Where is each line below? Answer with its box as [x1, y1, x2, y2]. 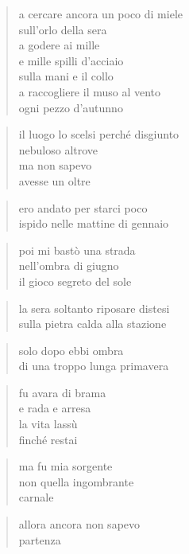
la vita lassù [18, 416, 78, 432]
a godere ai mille [18, 37, 100, 53]
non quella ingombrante [18, 473, 134, 490]
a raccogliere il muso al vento [18, 83, 161, 99]
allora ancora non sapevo [18, 516, 141, 533]
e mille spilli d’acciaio [18, 52, 124, 68]
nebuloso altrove [18, 141, 98, 158]
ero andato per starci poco [18, 199, 148, 216]
